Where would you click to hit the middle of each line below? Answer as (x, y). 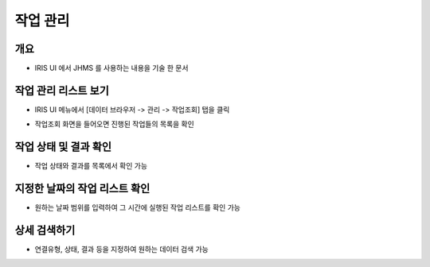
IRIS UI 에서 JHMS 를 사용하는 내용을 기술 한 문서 (111, 68)
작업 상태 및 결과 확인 (63, 147)
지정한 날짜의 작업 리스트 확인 (82, 189)
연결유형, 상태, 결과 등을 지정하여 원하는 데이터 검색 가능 (121, 250)
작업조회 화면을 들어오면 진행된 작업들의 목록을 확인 (114, 124)
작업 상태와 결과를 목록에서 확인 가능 (91, 166)
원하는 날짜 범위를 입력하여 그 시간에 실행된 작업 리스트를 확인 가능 (137, 207)
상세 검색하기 (45, 230)
